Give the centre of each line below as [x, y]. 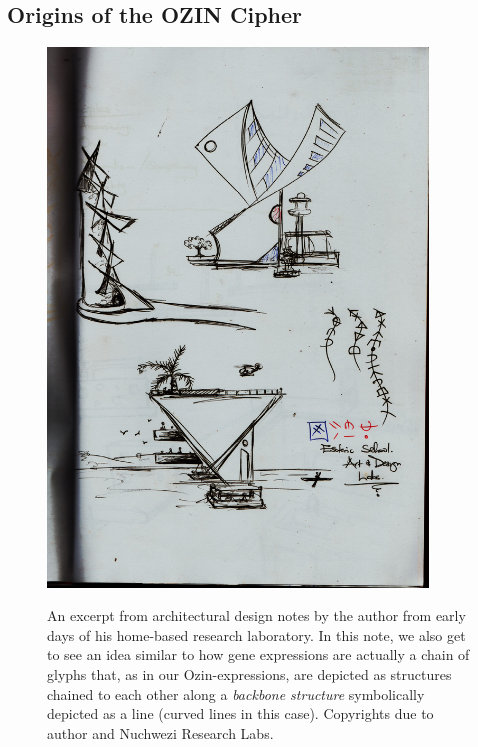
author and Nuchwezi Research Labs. [160, 732]
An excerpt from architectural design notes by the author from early [256, 615]
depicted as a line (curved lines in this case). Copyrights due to [240, 713]
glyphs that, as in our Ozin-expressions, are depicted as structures [249, 674]
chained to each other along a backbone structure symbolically [236, 693]
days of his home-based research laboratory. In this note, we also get [256, 634]
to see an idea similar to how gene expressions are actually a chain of [258, 654]
